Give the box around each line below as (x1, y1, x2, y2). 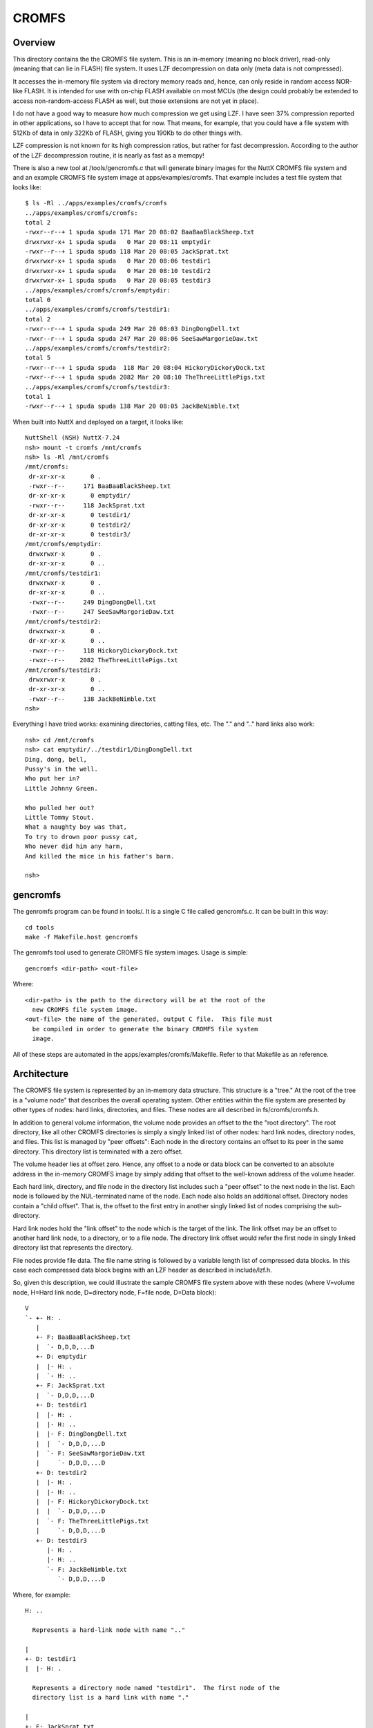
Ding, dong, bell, (25, 755, 88, 763)
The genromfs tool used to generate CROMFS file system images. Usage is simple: (12, 948, 249, 957)
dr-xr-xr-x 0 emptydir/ (28, 491, 131, 500)
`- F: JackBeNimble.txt (46, 1566, 128, 1573)
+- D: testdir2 (35, 1469, 88, 1476)
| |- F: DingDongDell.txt (35, 1430, 128, 1438)
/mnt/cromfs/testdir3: (25, 666, 102, 674)
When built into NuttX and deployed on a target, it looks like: (12, 417, 184, 426)
